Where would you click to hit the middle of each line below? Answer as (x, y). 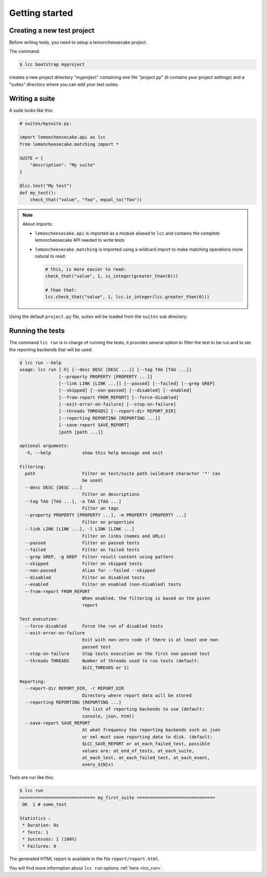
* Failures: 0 (39, 846)
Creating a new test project (52, 30)
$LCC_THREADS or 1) (106, 668)
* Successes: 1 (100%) (50, 839)
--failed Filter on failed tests (82, 550)
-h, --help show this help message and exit (94, 453)
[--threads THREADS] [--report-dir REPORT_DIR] (117, 411)
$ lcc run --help (41, 362)
